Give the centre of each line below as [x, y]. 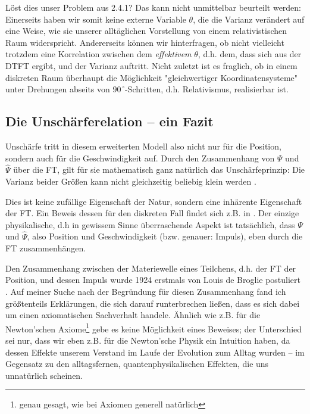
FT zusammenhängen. [46, 248]
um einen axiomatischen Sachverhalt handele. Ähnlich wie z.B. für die [133, 315]
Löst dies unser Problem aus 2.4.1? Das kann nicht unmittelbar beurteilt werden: [154, 7]
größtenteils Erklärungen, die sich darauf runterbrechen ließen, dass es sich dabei [153, 303]
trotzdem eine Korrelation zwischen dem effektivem [98, 54]
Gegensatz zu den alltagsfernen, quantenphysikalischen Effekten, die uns [137, 364]
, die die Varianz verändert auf [249, 19]
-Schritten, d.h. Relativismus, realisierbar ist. [206, 89]
